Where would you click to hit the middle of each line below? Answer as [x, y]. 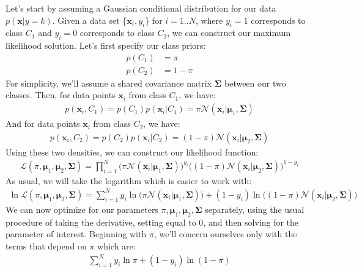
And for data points [43, 123]
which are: [116, 245]
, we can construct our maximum [229, 33]
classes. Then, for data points [61, 95]
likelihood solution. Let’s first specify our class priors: [106, 45]
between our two [255, 83]
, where [209, 20]
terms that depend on [46, 245]
